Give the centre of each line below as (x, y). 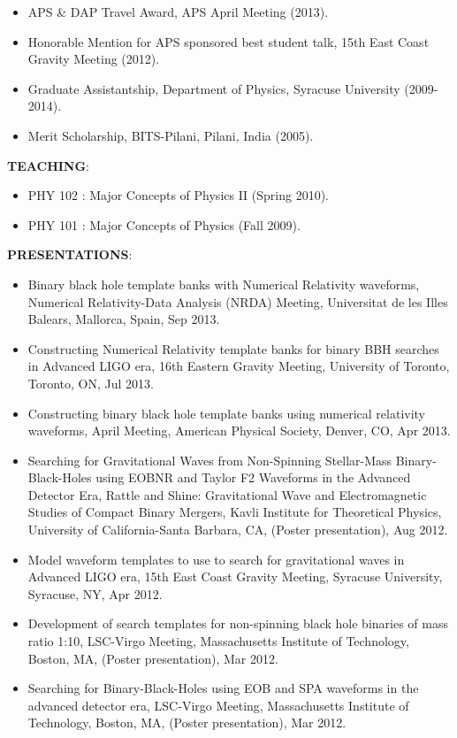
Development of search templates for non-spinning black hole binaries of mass (238, 623)
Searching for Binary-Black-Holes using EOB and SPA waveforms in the (223, 688)
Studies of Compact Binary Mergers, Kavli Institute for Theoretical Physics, (235, 512)
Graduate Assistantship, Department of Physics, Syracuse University (214, 88)
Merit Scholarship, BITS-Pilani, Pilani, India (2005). (171, 135)
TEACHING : (49, 165)
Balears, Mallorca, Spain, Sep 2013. (124, 319)
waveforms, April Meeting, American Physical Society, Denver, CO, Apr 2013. (239, 430)
